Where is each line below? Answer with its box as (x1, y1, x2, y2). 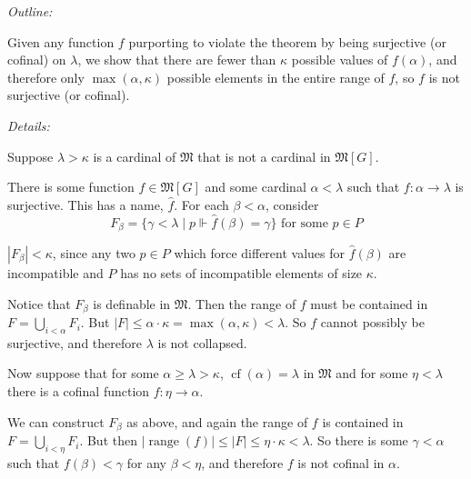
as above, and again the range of (126, 412, 308, 431)
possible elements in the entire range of (166, 67, 385, 86)
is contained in (322, 412, 404, 431)
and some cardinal (205, 177, 306, 196)
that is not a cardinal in (197, 146, 331, 165)
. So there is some (309, 431, 408, 450)
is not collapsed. (157, 333, 247, 352)
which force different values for (174, 244, 346, 263)
